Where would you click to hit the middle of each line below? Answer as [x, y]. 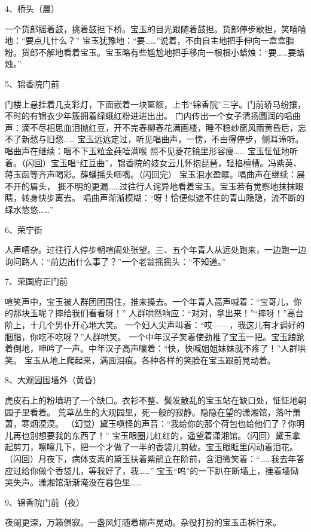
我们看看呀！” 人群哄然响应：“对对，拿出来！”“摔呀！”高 [183, 313]
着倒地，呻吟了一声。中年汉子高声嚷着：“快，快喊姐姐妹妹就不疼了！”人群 [151, 348]
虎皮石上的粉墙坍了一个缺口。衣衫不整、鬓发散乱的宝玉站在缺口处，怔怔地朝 [155, 400]
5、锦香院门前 [32, 83]
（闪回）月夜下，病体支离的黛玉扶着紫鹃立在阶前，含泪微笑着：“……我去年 [151, 458]
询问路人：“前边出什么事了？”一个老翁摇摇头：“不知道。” [115, 261]
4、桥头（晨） [32, 8]
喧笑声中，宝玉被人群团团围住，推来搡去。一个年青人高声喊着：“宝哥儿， [149, 301]
